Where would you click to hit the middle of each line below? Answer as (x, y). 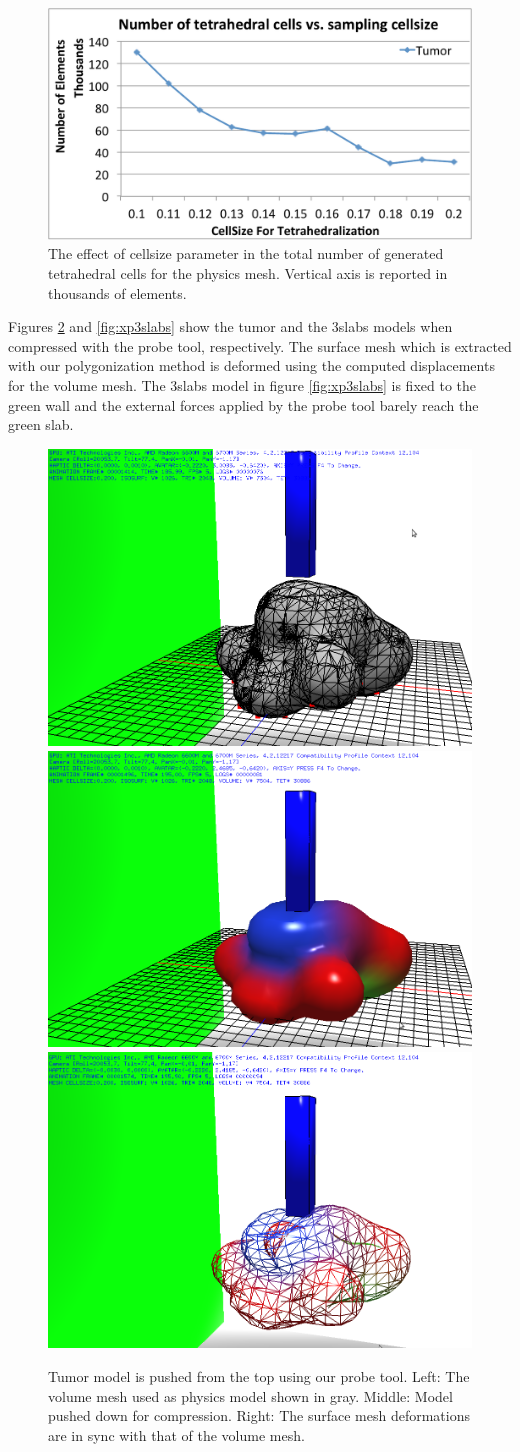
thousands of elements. (117, 292)
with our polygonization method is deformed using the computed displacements (251, 365)
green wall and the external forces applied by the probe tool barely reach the (243, 404)
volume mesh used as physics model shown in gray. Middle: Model (250, 1395)
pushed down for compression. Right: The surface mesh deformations (259, 1415)
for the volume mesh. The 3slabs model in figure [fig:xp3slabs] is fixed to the (242, 385)
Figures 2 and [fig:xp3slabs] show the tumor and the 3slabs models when (230, 326)
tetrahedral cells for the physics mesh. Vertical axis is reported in (248, 273)
